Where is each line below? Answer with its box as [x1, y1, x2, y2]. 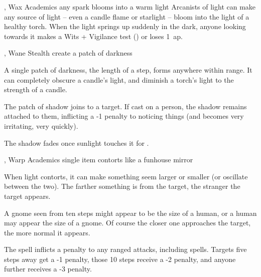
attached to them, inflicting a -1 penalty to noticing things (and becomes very [4, 111, 244, 121]
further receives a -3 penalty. [4, 263, 92, 274]
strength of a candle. [4, 84, 67, 95]
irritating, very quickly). [4, 120, 78, 131]
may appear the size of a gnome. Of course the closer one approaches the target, [4, 217, 251, 228]
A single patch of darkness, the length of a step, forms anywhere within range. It [4, 64, 252, 75]
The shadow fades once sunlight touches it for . [4, 137, 149, 148]
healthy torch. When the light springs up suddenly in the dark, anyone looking [4, 21, 246, 32]
